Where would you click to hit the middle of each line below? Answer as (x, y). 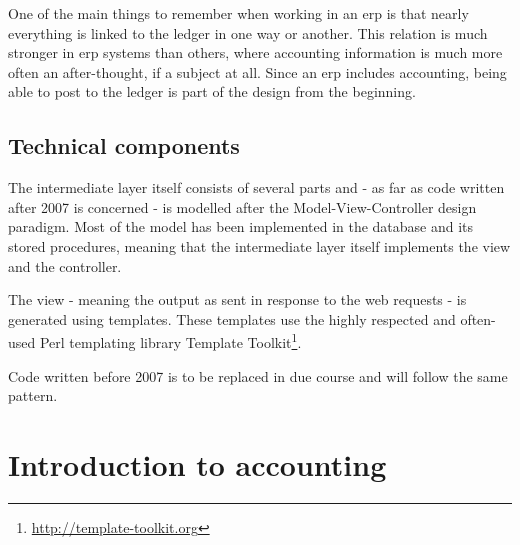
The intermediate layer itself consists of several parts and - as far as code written (256, 187)
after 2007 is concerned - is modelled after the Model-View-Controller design (242, 206)
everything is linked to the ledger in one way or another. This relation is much (248, 32)
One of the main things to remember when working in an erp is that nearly (238, 13)
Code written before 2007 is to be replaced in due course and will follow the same (258, 375)
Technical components (124, 145)
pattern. (33, 395)
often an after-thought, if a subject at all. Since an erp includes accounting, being (257, 71)
